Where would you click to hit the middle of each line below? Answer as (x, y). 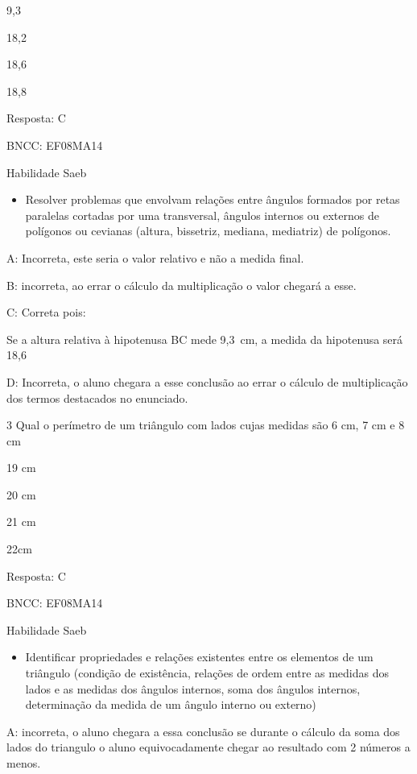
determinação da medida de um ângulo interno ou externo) (171, 704)
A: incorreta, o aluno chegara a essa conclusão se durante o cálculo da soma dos (203, 731)
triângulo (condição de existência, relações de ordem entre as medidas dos (207, 673)
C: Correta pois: (46, 312)
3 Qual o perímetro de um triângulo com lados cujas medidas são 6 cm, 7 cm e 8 (206, 425)
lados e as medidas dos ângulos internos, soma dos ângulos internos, (193, 688)
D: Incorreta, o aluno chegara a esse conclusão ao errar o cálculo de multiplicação (207, 381)
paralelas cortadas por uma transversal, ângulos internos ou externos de (202, 215)
